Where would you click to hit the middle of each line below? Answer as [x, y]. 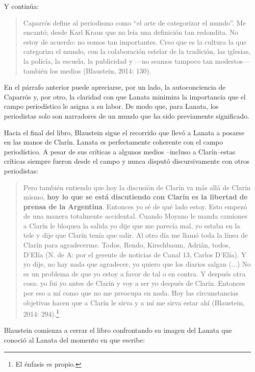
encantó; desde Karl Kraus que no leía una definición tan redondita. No [131, 32]
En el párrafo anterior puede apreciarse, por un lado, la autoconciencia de [115, 87]
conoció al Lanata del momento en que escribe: [75, 340]
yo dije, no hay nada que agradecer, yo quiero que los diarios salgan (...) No [137, 264]
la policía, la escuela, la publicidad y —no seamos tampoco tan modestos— [136, 61]
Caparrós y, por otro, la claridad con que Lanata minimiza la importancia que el [125, 96]
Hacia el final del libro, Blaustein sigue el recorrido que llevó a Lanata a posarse [124, 132]
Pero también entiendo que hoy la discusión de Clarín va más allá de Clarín [137, 187]
